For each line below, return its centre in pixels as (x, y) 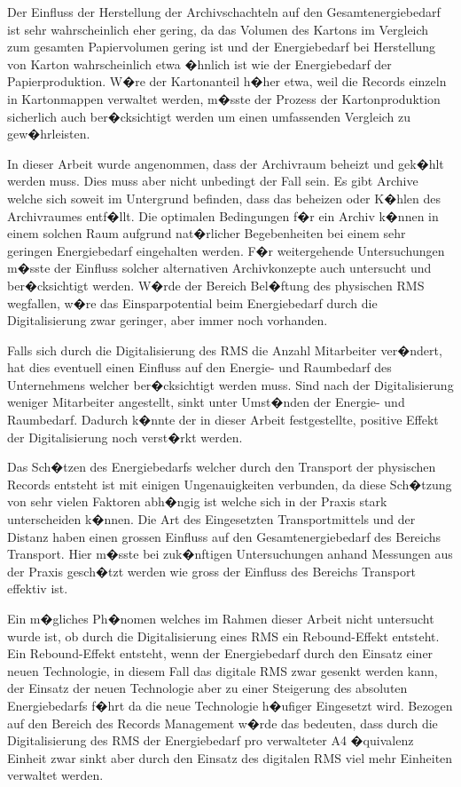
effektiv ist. (38, 588)
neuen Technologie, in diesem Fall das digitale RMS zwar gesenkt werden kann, (223, 670)
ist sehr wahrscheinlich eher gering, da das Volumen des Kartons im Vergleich (218, 29)
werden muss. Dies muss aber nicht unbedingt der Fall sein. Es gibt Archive (213, 181)
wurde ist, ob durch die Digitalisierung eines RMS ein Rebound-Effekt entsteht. (223, 636)
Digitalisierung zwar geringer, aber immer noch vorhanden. (168, 320)
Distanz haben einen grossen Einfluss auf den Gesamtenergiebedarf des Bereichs (224, 536)
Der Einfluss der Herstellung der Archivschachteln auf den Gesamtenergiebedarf (224, 12)
